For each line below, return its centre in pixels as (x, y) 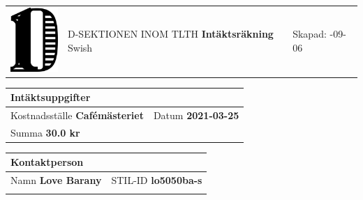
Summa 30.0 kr (45, 132)
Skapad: (310, 34)
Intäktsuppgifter (51, 97)
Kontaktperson (47, 162)
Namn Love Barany (56, 180)
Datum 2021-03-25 (196, 115)
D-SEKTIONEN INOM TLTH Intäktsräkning (171, 34)
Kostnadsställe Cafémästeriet (77, 115)
